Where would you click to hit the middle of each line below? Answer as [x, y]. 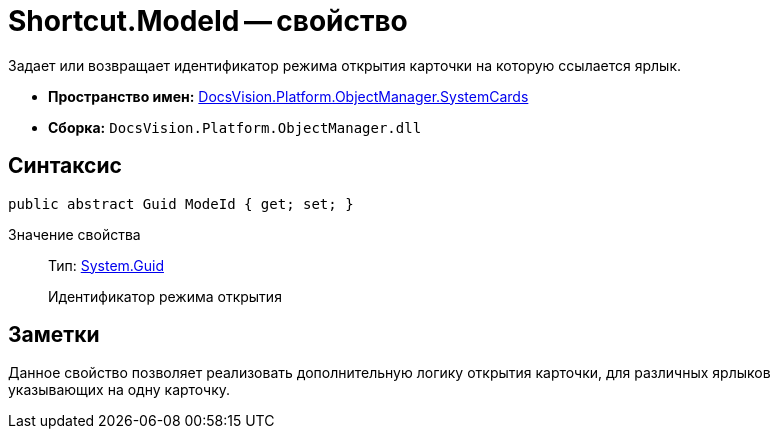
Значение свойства [74, 234]
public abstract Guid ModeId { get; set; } [181, 203]
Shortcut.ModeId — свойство [208, 21]
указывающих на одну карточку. [119, 390]
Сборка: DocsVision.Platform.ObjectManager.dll [235, 127]
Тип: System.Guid [106, 265]
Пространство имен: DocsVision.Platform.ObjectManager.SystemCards [288, 96]
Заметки [54, 335]
